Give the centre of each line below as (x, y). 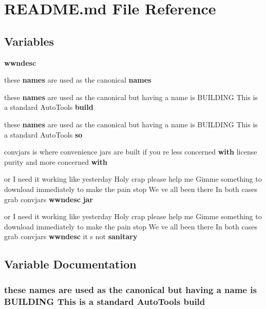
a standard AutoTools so (43, 134)
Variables (29, 41)
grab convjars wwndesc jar (49, 199)
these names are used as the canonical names (78, 80)
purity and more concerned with (56, 161)
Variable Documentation (70, 264)
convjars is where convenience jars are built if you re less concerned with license (131, 152)
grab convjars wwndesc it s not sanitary (71, 236)
